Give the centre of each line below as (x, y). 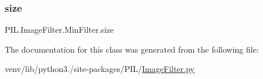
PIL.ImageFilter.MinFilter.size (59, 30)
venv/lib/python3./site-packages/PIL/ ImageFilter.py (100, 69)
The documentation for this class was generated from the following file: (132, 49)
